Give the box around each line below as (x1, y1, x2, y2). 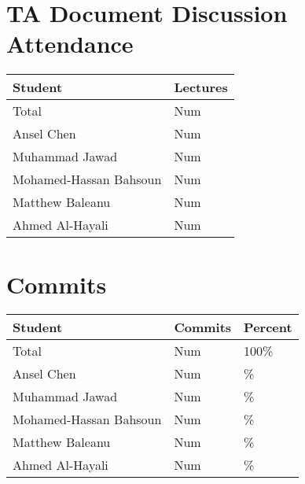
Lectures (174, 78, 228, 97)
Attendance (6, 28, 134, 60)
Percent (244, 318, 292, 337)
